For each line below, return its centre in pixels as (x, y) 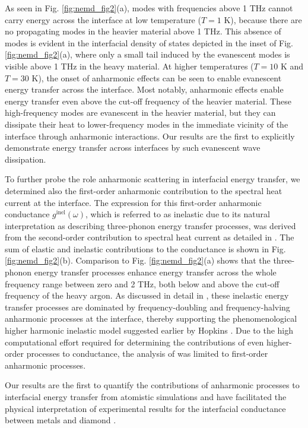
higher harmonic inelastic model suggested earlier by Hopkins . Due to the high (149, 330)
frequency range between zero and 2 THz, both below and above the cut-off (142, 283)
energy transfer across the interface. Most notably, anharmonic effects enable (144, 89)
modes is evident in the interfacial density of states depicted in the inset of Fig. (149, 42)
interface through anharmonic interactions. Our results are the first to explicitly (150, 136)
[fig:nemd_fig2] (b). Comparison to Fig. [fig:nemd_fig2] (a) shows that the (138, 260)
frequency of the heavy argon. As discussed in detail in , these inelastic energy (147, 295)
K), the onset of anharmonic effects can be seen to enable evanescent (157, 77)
